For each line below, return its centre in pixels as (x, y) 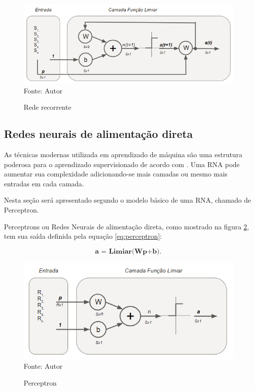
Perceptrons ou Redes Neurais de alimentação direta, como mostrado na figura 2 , (127, 226)
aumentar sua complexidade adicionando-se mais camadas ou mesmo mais (116, 174)
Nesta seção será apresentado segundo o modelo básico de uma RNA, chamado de (127, 200)
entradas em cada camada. (44, 183)
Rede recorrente (48, 107)
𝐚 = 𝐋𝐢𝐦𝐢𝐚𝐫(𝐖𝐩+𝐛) (127, 251)
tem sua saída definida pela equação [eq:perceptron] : (83, 236)
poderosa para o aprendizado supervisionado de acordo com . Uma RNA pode (122, 164)
